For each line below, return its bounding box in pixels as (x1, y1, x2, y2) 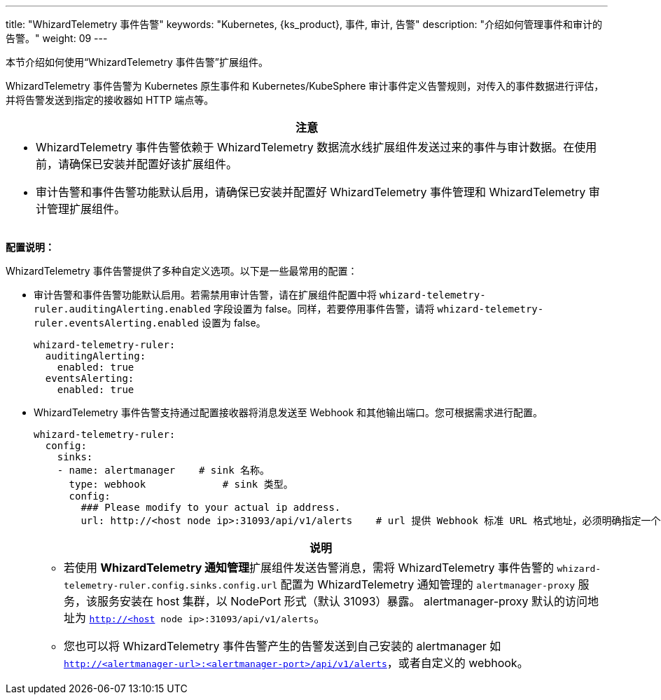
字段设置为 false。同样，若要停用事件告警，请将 (213, 303, 435, 315)
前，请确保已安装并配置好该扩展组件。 (36, 157, 238, 171)
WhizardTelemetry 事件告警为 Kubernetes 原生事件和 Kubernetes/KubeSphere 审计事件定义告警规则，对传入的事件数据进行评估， (6, 80, 604, 92)
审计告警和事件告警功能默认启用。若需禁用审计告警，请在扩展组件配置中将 (34, 289, 377, 301)
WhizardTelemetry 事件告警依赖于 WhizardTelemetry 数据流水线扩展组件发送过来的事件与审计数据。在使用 (36, 140, 597, 154)
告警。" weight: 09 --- (6, 32, 108, 44)
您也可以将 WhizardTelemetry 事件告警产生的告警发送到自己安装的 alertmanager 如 (64, 639, 501, 653)
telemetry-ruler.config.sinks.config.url (64, 580, 278, 591)
